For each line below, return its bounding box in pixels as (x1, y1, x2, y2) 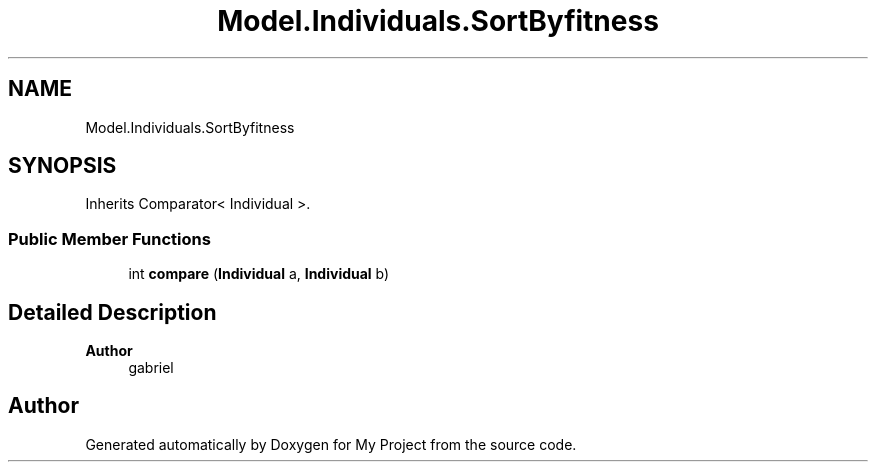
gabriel (128, 359, 174, 377)
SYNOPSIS (8, 153, 117, 179)
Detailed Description (8, 299, 217, 325)
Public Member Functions (8, 228, 211, 249)
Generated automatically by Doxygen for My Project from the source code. (85, 435, 577, 453)
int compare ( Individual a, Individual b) (128, 265, 390, 283)
